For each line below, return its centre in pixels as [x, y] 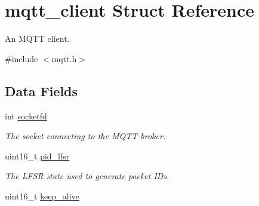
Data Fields [41, 90]
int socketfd [26, 116]
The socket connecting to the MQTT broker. [85, 136]
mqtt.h [64, 58]
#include [21, 58]
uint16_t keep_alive [42, 196]
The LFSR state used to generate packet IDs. [87, 176]
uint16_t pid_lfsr [37, 156]
